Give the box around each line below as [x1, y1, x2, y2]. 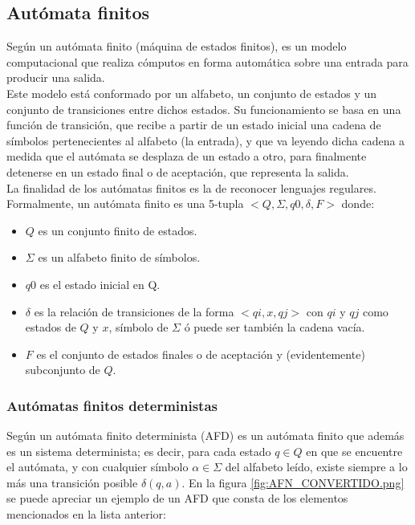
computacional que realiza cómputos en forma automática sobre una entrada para [6, 53, 409, 70]
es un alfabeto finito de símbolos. [38, 249, 201, 266]
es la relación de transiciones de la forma [34, 303, 234, 319]
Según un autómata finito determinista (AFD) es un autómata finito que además [6, 427, 405, 444]
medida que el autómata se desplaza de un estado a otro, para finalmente [6, 148, 367, 165]
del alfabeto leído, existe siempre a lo [225, 458, 408, 475]
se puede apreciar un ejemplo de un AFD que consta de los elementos [6, 490, 348, 507]
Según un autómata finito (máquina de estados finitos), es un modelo [6, 38, 347, 55]
